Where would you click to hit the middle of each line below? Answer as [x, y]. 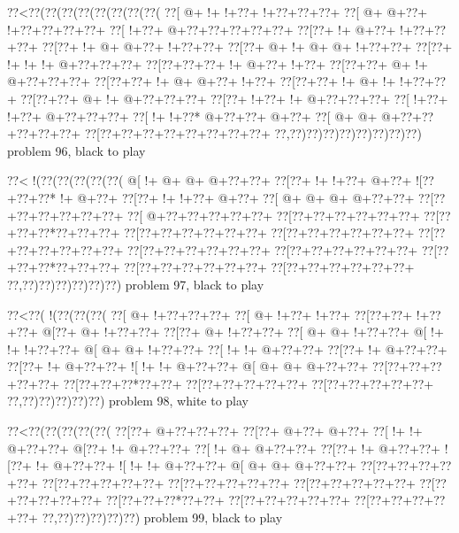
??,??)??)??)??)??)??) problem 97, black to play [136, 284]
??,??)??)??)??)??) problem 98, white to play [128, 401]
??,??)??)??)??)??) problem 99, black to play [162, 518]
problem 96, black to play [76, 150]
